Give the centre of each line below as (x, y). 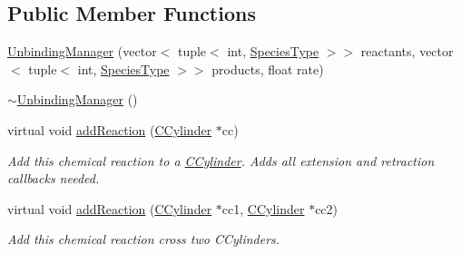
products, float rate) (268, 68)
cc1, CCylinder (263, 208)
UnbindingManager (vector (82, 51)
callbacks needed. (54, 178)
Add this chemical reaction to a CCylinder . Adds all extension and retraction (221, 160)
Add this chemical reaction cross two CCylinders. (144, 239)
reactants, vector (407, 51)
